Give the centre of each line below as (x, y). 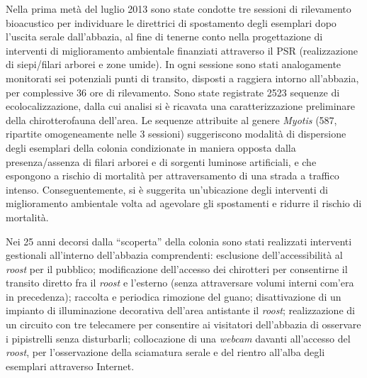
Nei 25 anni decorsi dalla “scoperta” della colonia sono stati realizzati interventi (179, 241)
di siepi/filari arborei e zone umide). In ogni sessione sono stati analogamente (174, 64)
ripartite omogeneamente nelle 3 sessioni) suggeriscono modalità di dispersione (176, 134)
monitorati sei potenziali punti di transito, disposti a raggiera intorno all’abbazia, (182, 78)
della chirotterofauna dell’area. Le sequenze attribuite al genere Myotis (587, (171, 119)
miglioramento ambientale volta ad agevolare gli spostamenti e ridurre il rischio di (184, 203)
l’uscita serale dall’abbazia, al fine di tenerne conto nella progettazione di (164, 37)
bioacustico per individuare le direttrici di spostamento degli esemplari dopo (171, 22)
